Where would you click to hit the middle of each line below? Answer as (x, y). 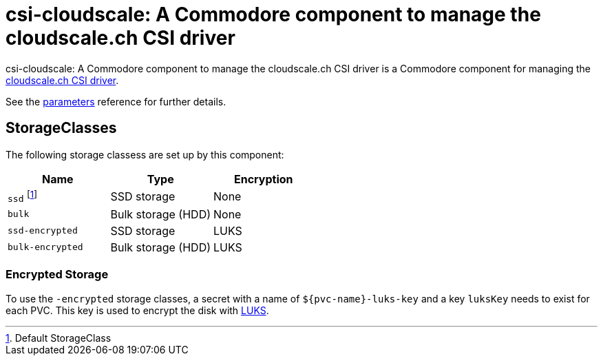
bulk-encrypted (45, 247)
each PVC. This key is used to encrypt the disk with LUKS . (137, 310)
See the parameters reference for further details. (116, 101)
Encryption (264, 179)
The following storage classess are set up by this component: (145, 154)
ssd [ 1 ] (23, 196)
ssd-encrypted (43, 231)
